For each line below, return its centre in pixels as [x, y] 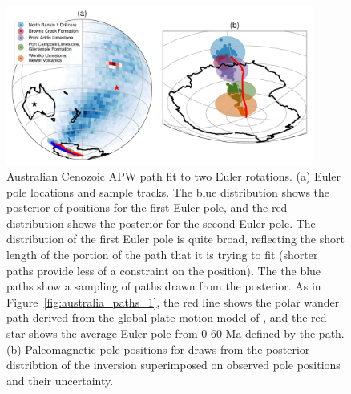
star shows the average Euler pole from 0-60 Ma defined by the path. [175, 333]
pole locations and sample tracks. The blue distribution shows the [168, 191]
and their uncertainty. [60, 380]
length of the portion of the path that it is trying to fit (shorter [162, 255]
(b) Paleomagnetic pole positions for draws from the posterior [158, 349]
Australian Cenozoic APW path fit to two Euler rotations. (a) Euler [174, 176]
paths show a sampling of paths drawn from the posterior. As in [164, 286]
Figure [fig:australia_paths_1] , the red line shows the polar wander [173, 301]
